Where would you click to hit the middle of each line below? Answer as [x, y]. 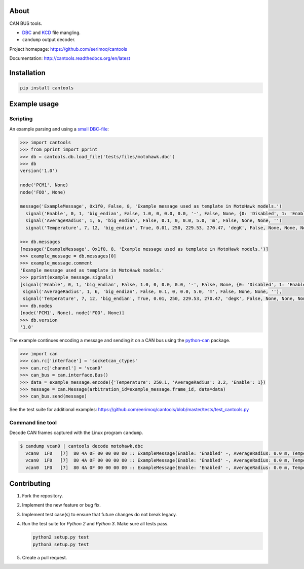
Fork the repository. [43, 496]
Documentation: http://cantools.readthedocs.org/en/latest [70, 58]
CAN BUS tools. [26, 23]
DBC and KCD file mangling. [51, 32]
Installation [27, 73]
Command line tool [33, 423]
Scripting [21, 119]
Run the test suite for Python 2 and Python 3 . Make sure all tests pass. [96, 524]
